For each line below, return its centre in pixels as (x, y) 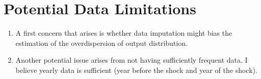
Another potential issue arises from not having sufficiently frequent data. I (132, 60)
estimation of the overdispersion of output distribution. (102, 43)
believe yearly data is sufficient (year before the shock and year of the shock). (136, 70)
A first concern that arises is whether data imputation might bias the (124, 33)
